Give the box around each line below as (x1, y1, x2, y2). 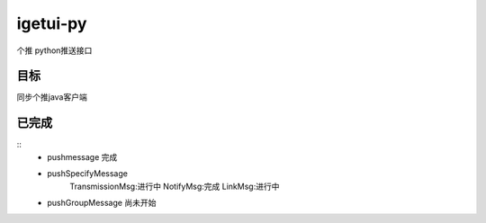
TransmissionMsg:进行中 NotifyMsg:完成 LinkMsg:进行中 (69, 181, 280, 192)
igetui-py (16, 13, 87, 33)
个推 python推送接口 (16, 45, 93, 56)
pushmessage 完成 (47, 151, 118, 162)
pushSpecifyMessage (47, 168, 128, 179)
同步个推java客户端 (16, 92, 87, 103)
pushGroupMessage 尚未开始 (47, 197, 157, 208)
